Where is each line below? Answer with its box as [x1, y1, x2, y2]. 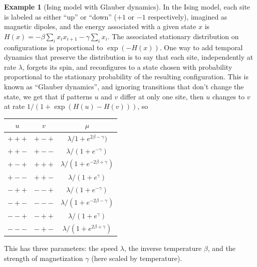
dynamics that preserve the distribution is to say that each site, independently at [4, 52, 253, 62]
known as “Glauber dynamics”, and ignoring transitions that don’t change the [4, 81, 244, 91]
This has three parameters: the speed [4, 243, 118, 253]
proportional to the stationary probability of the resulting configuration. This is [4, 71, 248, 82]
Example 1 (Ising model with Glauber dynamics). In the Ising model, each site [4, 2, 250, 12]
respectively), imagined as [148, 11, 227, 22]
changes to [212, 91, 245, 101]
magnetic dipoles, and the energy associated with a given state [4, 21, 196, 32]
